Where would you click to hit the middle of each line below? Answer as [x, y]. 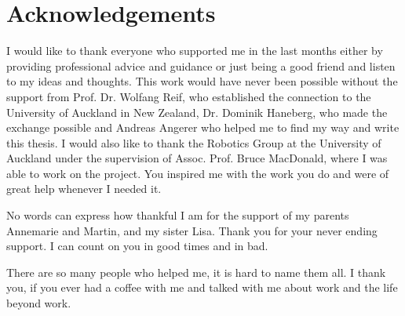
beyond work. [39, 303]
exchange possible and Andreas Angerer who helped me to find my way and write [203, 127]
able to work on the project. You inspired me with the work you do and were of [198, 173]
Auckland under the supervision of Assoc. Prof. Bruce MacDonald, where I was [197, 158]
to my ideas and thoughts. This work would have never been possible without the [202, 81]
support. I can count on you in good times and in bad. [137, 246]
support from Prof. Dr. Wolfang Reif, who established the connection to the [189, 96]
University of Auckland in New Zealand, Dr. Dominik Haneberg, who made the [197, 112]
